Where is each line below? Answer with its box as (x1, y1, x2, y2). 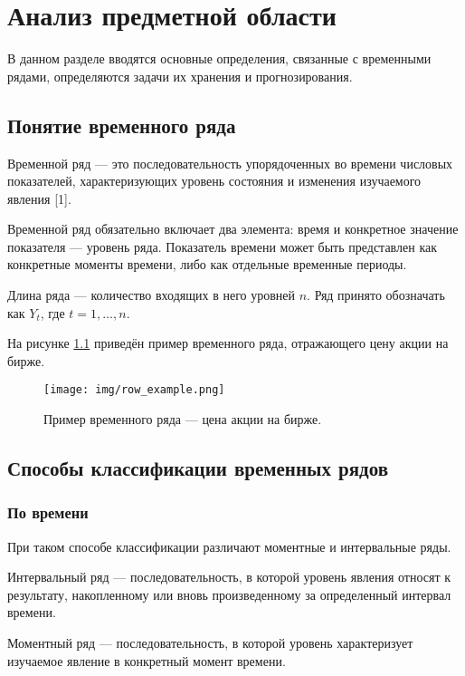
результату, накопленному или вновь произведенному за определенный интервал (7, 584, 451, 604)
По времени (7, 501, 89, 524)
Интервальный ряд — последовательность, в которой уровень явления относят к (7, 567, 451, 586)
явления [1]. (7, 188, 71, 208)
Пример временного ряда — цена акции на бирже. (43, 410, 322, 429)
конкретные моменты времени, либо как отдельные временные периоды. (7, 255, 407, 274)
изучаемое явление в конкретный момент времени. (7, 651, 286, 670)
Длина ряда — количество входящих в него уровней (7, 285, 296, 304)
